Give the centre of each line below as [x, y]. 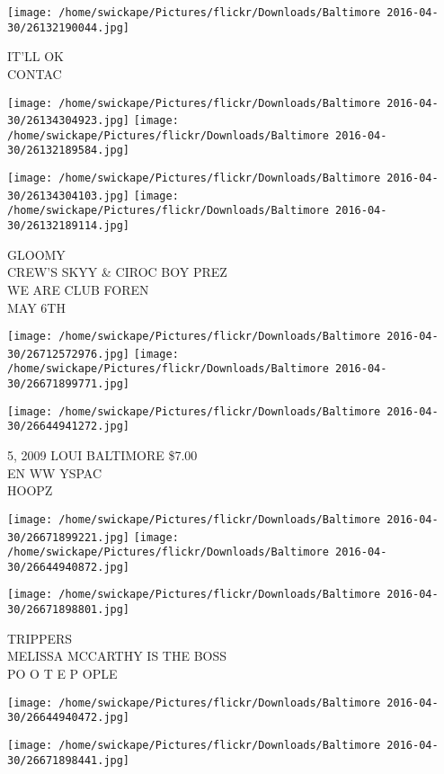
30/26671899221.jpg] [69, 537]
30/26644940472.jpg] [69, 718]
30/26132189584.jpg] [69, 151]
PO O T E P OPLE [62, 673]
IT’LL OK [36, 56]
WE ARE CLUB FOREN [78, 289]
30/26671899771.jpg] [69, 384]
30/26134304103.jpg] [69, 196]
